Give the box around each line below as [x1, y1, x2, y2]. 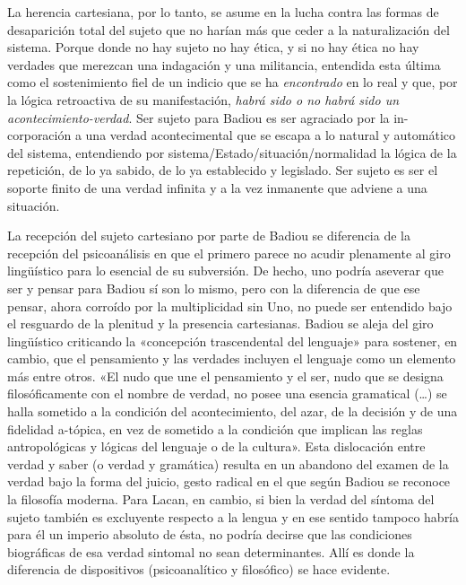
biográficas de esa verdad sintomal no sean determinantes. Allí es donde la [7, 542, 415, 561]
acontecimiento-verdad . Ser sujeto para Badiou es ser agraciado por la [7, 108, 390, 127]
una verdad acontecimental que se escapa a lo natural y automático [85, 126, 456, 144]
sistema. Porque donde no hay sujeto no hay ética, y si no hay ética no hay [7, 38, 419, 57]
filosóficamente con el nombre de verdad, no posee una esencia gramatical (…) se [7, 384, 447, 403]
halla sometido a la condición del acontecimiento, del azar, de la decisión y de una [7, 402, 458, 421]
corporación [7, 126, 72, 144]
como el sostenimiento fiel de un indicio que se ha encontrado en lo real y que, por [7, 73, 458, 92]
